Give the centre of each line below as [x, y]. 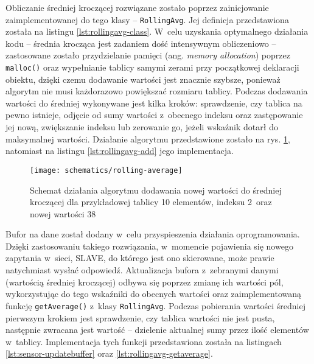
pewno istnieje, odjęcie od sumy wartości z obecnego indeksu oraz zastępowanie [154, 115]
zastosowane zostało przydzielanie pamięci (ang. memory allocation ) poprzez [148, 55]
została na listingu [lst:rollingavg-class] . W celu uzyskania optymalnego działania [157, 31]
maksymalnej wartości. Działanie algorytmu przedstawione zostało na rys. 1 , [148, 138]
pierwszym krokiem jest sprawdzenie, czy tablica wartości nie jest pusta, [140, 317]
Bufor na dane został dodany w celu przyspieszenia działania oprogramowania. [153, 234]
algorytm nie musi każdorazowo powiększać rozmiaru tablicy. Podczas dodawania [157, 91]
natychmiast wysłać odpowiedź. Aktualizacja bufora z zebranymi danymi [142, 270]
